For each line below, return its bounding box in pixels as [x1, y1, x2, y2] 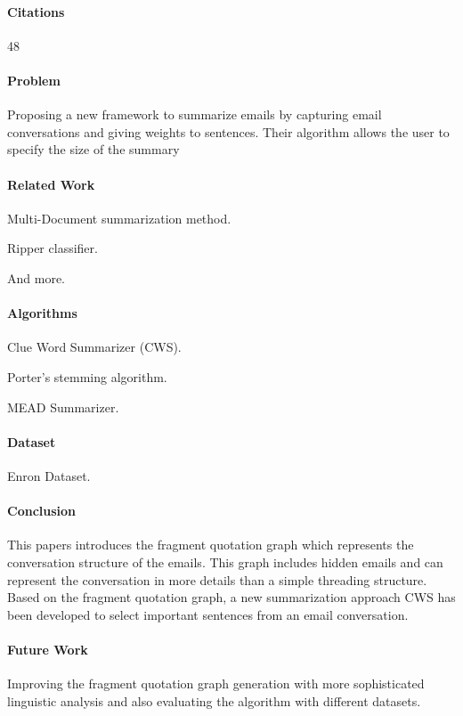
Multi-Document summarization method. [7, 208, 231, 227]
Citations [7, 2, 65, 20]
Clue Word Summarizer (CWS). [7, 338, 182, 356]
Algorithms [7, 304, 77, 322]
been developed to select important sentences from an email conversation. [7, 605, 409, 623]
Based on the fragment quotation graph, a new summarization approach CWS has [7, 588, 456, 606]
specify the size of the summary [7, 140, 180, 159]
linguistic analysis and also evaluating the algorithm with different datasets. [7, 691, 421, 710]
